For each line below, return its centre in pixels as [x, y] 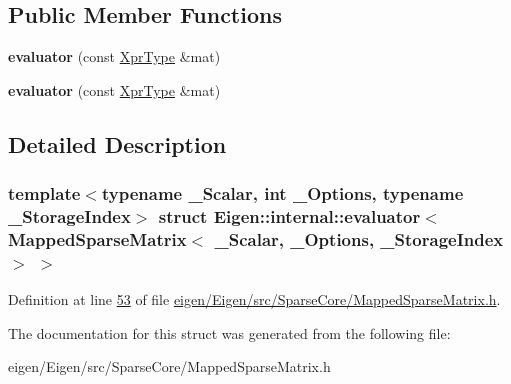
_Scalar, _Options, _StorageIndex [359, 238]
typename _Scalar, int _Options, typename [282, 193]
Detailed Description [117, 143]
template [44, 193]
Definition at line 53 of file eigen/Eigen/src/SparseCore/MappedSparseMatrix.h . [254, 299]
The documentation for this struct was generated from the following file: [229, 332]
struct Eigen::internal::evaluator [289, 216]
